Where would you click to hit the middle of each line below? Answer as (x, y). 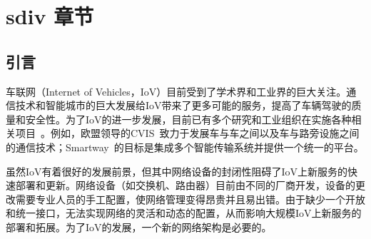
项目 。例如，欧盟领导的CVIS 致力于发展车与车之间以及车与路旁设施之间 (187, 133)
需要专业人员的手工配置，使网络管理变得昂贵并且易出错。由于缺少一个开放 (190, 199)
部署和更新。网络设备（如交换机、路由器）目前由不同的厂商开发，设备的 (185, 185)
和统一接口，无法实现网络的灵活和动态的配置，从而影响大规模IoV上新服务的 (184, 213)
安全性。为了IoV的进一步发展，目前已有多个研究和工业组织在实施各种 (188, 119)
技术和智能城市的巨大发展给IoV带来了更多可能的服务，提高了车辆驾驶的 (183, 105)
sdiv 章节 (50, 16)
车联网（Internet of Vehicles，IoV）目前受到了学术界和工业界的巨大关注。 (176, 91)
